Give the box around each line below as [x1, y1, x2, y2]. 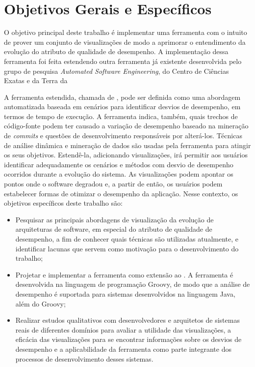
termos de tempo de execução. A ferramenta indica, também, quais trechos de [4, 111, 238, 121]
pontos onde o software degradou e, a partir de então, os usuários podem [4, 179, 223, 189]
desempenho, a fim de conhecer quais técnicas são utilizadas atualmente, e [15, 234, 238, 244]
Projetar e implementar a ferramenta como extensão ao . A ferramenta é [15, 269, 233, 279]
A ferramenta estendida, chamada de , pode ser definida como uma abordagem [4, 92, 241, 102]
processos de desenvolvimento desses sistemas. [15, 353, 153, 364]
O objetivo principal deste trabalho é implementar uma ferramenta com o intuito [4, 27, 247, 37]
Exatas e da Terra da [4, 75, 68, 86]
